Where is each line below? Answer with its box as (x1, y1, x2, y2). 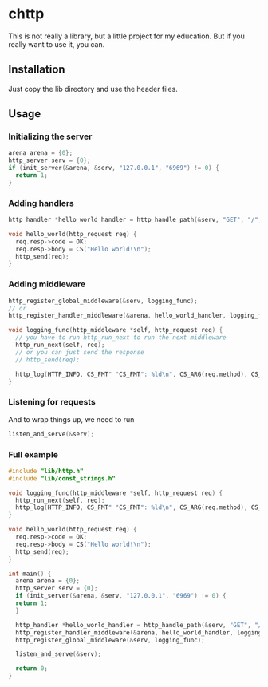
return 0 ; (15, 665, 48, 673)
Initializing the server (8, 131, 93, 142)
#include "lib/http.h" (8, 467, 84, 475)
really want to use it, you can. (8, 39, 105, 49)
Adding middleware (8, 278, 86, 290)
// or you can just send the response (15, 348, 145, 356)
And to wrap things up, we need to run (8, 414, 135, 424)
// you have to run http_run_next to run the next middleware (15, 334, 227, 342)
